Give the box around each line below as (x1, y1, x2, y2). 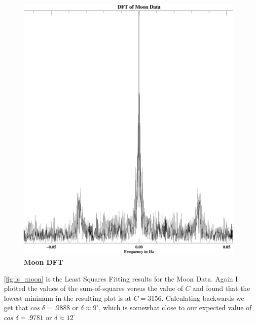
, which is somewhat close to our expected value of (99, 302, 252, 313)
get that (4, 302, 28, 313)
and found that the (192, 283, 250, 293)
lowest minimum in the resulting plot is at (4, 292, 132, 303)
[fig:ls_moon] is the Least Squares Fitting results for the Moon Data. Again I (4, 273, 238, 283)
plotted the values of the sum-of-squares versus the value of (4, 283, 183, 293)
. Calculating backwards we (161, 292, 244, 303)
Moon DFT (24, 256, 63, 267)
